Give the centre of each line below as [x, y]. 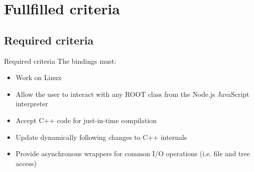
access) [26, 163]
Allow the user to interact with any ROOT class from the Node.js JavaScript [132, 94]
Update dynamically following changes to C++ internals [101, 137]
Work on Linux [39, 77]
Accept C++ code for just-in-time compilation [86, 120]
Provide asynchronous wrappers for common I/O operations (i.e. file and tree [133, 153]
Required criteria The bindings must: [60, 61]
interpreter [32, 104]
